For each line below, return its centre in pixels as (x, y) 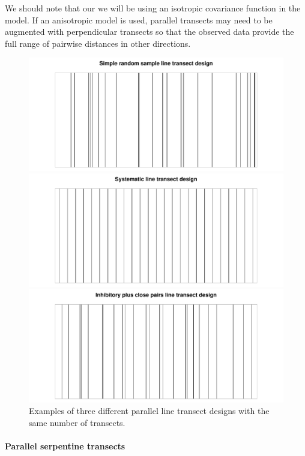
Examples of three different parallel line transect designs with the (149, 411)
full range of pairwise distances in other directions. (98, 43)
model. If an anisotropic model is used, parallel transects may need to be (139, 19)
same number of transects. (77, 422)
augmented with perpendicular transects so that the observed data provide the (149, 31)
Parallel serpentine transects (65, 446)
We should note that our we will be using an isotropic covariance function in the (153, 8)
